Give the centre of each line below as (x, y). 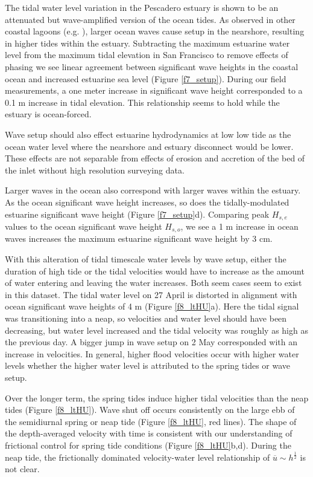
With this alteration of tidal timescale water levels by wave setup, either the (146, 259)
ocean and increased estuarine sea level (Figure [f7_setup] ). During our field (146, 78)
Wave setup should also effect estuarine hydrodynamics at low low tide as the (148, 134)
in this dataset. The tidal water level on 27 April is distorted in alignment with (151, 294)
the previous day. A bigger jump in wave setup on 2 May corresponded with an (151, 342)
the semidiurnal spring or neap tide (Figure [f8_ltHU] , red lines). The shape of (151, 421)
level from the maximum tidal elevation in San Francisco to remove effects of (147, 55)
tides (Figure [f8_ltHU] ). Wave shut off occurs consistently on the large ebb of (150, 410)
